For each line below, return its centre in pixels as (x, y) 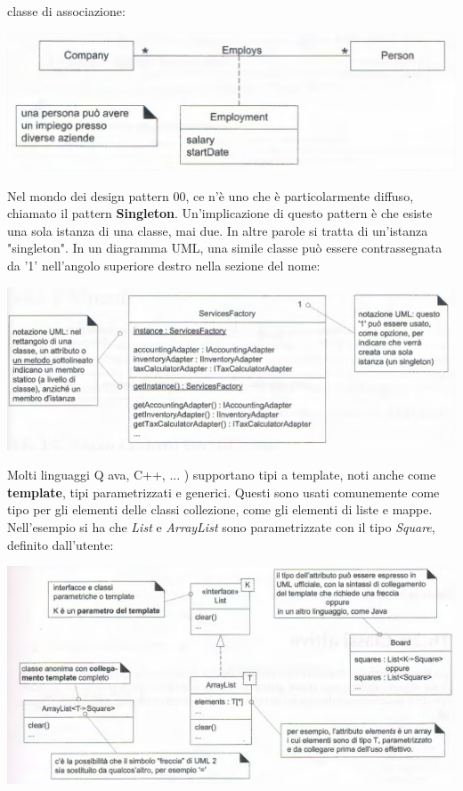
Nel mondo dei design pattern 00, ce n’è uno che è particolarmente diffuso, (211, 195)
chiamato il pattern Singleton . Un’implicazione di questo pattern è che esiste (220, 213)
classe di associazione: (66, 11)
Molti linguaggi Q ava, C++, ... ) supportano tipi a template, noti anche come (222, 475)
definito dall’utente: (61, 544)
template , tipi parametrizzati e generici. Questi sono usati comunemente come (223, 492)
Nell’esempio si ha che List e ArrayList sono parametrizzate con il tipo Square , (221, 526)
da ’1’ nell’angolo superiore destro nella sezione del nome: (164, 266)
